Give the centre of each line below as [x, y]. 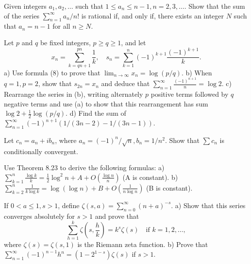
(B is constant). [169, 187]
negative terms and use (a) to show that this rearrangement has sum [106, 103]
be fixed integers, [65, 42]
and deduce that [125, 83]
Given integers [25, 6]
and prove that [117, 216]
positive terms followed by [190, 94]
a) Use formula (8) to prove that [52, 72]
